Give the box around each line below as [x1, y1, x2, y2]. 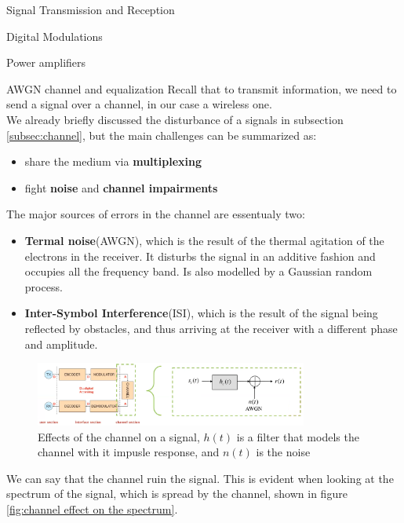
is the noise [256, 444, 311, 460]
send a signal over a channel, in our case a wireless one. [6, 96, 272, 112]
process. [24, 278, 63, 294]
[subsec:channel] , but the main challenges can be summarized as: [6, 126, 317, 143]
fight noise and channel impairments [24, 179, 218, 196]
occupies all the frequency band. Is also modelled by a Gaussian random [24, 263, 373, 280]
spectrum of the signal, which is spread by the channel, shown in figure [6, 485, 348, 502]
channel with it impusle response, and [38, 444, 220, 460]
